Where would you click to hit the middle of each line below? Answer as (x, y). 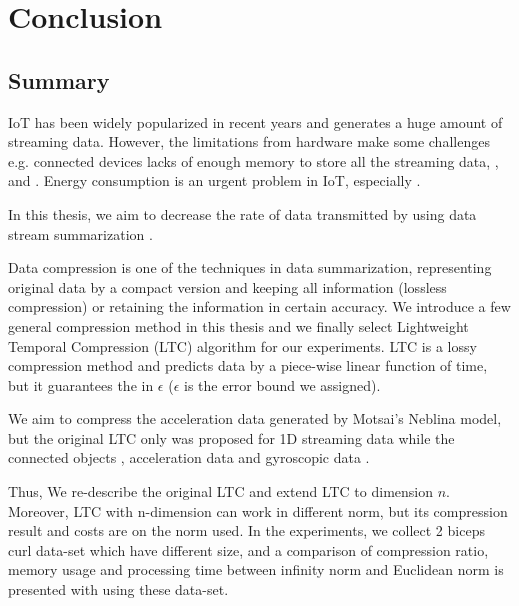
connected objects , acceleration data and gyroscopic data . (189, 457)
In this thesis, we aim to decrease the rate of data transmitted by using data (242, 213)
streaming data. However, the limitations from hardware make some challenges (249, 141)
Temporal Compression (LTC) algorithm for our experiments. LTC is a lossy (242, 345)
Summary (59, 79)
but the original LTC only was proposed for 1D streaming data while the (231, 437)
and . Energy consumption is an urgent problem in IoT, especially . (214, 180)
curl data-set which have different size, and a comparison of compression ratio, (248, 549)
